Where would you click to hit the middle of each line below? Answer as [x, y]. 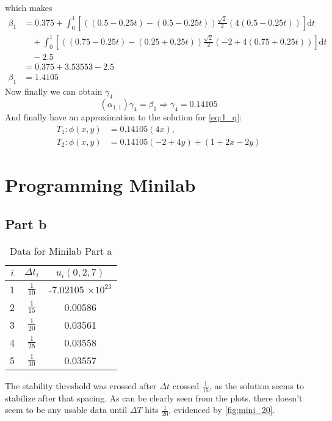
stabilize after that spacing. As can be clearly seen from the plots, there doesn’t [154, 397]
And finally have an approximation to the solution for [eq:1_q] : [123, 117]
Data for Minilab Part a [61, 251]
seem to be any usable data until [66, 410]
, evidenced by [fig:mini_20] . [222, 410]
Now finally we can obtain [54, 91]
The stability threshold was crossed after [81, 385]
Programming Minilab [100, 185]
